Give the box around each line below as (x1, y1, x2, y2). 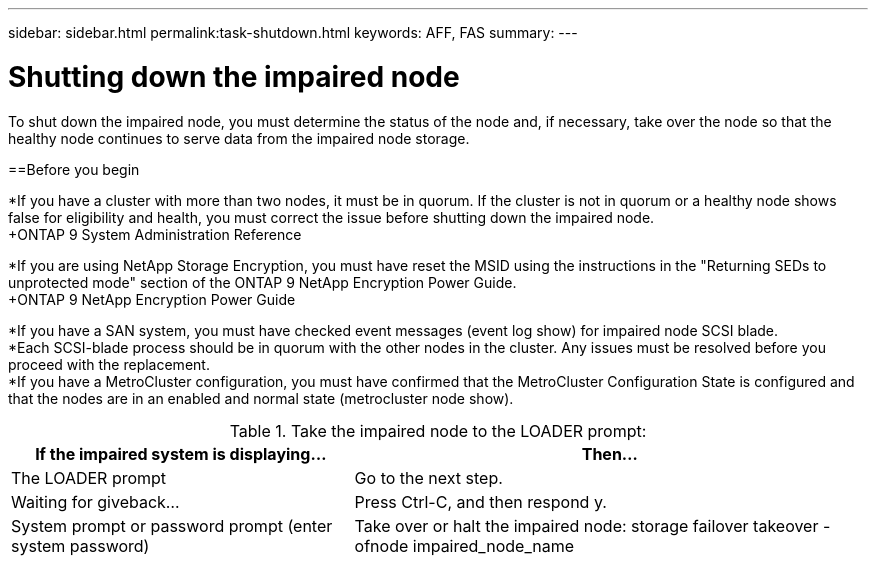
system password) (11, 535, 150, 556)
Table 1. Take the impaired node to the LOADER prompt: (229, 420, 647, 441)
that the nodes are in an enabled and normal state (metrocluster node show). (8, 389, 514, 407)
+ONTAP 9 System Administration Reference (8, 225, 302, 243)
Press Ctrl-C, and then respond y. (354, 491, 607, 512)
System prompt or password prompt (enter (11, 515, 333, 536)
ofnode (354, 535, 409, 556)
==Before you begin (8, 160, 140, 178)
